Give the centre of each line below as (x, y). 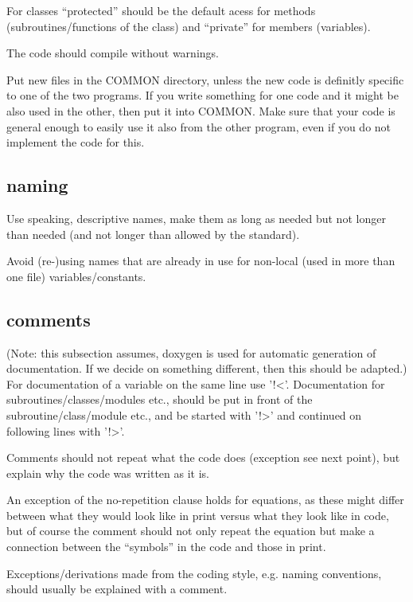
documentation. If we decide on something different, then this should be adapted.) (207, 368)
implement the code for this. (76, 142)
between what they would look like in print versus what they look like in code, (198, 515)
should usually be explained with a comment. (117, 589)
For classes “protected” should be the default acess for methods (161, 10)
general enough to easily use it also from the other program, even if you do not (199, 126)
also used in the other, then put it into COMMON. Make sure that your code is (201, 110)
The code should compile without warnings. (113, 53)
